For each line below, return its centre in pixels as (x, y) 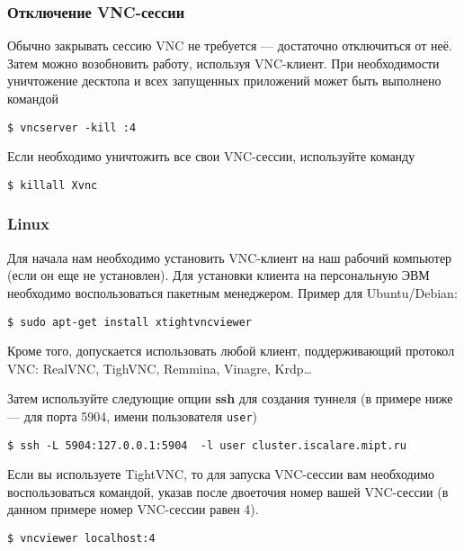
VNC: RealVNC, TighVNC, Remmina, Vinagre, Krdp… (160, 368)
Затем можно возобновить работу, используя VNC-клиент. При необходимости (223, 63)
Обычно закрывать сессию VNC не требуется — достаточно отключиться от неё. (230, 45)
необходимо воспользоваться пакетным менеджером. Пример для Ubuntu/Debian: (232, 292)
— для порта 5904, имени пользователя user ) (133, 416)
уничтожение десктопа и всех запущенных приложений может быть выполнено (224, 81)
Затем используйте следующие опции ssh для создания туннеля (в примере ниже (230, 398)
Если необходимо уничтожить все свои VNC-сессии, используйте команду (211, 156)
